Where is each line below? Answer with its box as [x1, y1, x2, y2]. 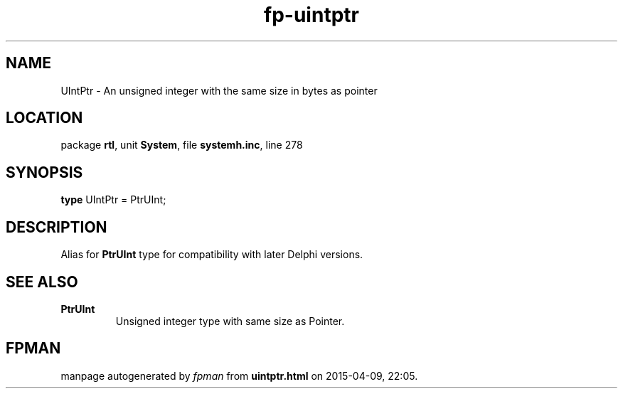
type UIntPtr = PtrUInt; [60, 193, 166, 206]
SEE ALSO [6, 272, 78, 291]
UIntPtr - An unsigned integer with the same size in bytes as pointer [60, 84, 378, 97]
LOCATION [6, 109, 83, 127]
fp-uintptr [264, 3, 359, 27]
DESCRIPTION [6, 218, 107, 236]
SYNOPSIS [6, 163, 83, 181]
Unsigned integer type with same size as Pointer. [115, 314, 345, 327]
